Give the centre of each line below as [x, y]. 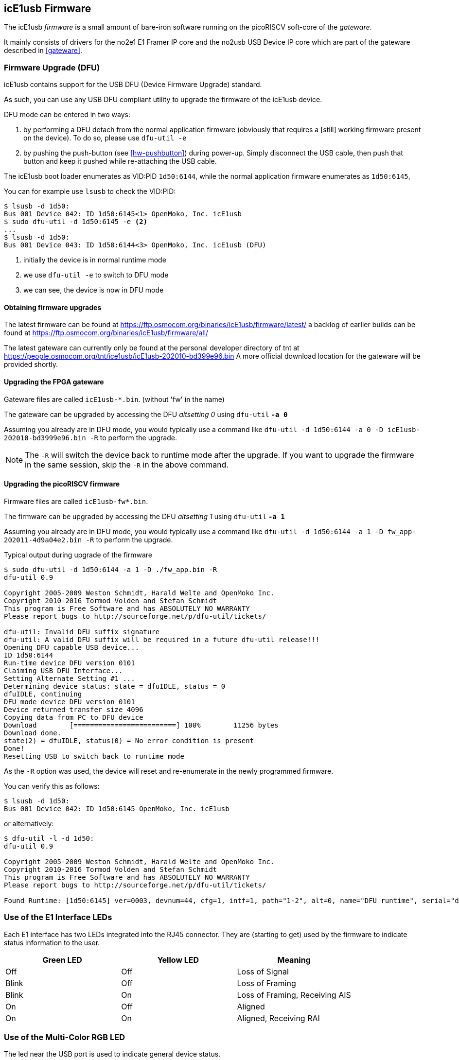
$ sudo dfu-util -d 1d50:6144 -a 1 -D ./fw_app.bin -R [111, 569]
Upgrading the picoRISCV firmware [62, 484]
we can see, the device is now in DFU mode [94, 290]
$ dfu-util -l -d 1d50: [49, 838]
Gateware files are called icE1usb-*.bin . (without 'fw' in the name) [114, 399]
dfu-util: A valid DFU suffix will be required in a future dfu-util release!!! [162, 639]
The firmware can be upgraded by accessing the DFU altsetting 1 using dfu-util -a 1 [144, 516]
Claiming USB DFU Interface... [63, 670]
